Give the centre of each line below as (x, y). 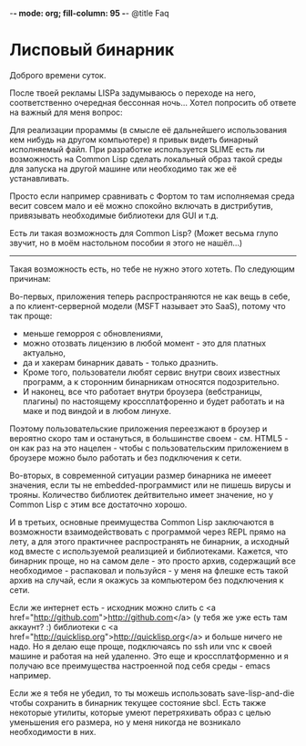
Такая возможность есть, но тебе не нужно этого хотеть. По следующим (153, 269)
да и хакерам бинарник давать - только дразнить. (120, 362)
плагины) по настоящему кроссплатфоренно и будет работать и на (153, 401)
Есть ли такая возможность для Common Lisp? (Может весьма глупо (144, 233)
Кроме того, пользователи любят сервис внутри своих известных (151, 372)
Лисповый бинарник (92, 50)
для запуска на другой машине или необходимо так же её (123, 169)
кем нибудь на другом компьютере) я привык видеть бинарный (134, 140)
